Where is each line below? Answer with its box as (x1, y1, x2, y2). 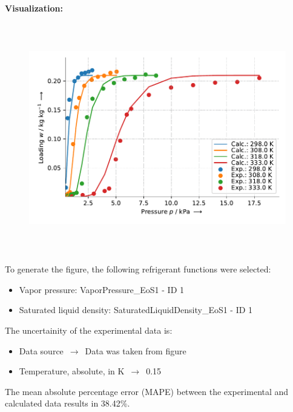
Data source (19, 344, 64, 357)
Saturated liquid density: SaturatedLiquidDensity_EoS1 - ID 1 (19, 303, 253, 316)
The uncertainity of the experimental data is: (5, 323, 173, 336)
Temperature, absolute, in (19, 365, 115, 377)
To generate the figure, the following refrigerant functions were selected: (5, 263, 271, 275)
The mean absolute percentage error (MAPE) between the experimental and (5, 385, 289, 397)
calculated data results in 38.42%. (5, 397, 130, 410)
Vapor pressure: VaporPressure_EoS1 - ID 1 (19, 283, 184, 295)
